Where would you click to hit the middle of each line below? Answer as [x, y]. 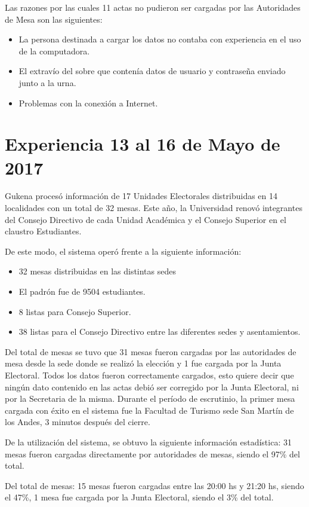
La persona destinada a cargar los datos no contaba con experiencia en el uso [160, 39]
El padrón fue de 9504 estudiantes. [82, 291]
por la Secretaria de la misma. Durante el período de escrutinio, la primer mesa [150, 398]
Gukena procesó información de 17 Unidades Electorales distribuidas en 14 [141, 196]
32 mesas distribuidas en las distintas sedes [97, 271]
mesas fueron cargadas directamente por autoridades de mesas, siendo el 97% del [152, 453]
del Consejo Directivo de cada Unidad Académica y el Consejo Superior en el [146, 219]
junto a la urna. [47, 82]
